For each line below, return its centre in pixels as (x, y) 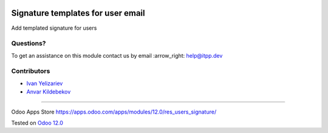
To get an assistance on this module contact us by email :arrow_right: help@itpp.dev (117, 55)
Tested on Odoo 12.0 (37, 123)
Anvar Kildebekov (49, 92)
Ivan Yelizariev (45, 83)
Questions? (29, 44)
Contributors (31, 71)
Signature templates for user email (78, 13)
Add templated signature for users (54, 28)
